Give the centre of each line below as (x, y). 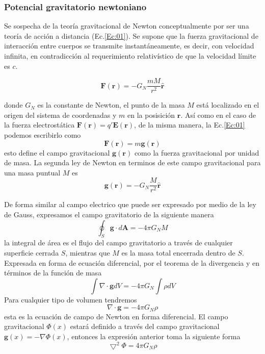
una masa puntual (32, 172)
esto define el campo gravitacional (57, 152)
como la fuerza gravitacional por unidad (197, 152)
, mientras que (88, 253)
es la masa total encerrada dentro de (178, 253)
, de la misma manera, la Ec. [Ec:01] (190, 125)
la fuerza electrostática (39, 125)
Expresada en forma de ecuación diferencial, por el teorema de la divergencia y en (132, 262)
